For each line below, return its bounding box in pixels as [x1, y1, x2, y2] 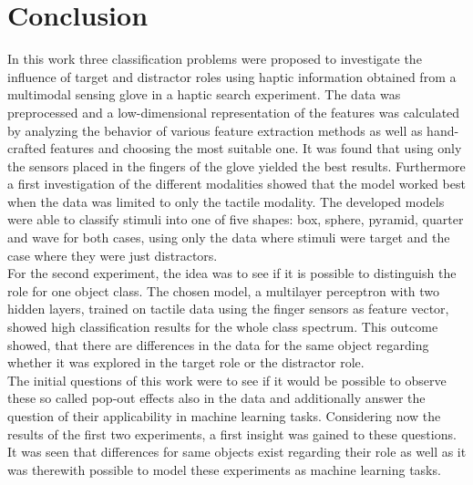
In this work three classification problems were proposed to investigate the [7, 49, 422, 68]
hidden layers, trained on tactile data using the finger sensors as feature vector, [7, 299, 449, 318]
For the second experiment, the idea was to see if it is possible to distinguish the [7, 263, 457, 283]
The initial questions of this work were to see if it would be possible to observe [7, 370, 447, 389]
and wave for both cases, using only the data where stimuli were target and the [7, 228, 450, 247]
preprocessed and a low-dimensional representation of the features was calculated [7, 102, 460, 121]
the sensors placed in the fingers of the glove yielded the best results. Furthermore [7, 156, 466, 175]
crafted [7, 139, 46, 158]
